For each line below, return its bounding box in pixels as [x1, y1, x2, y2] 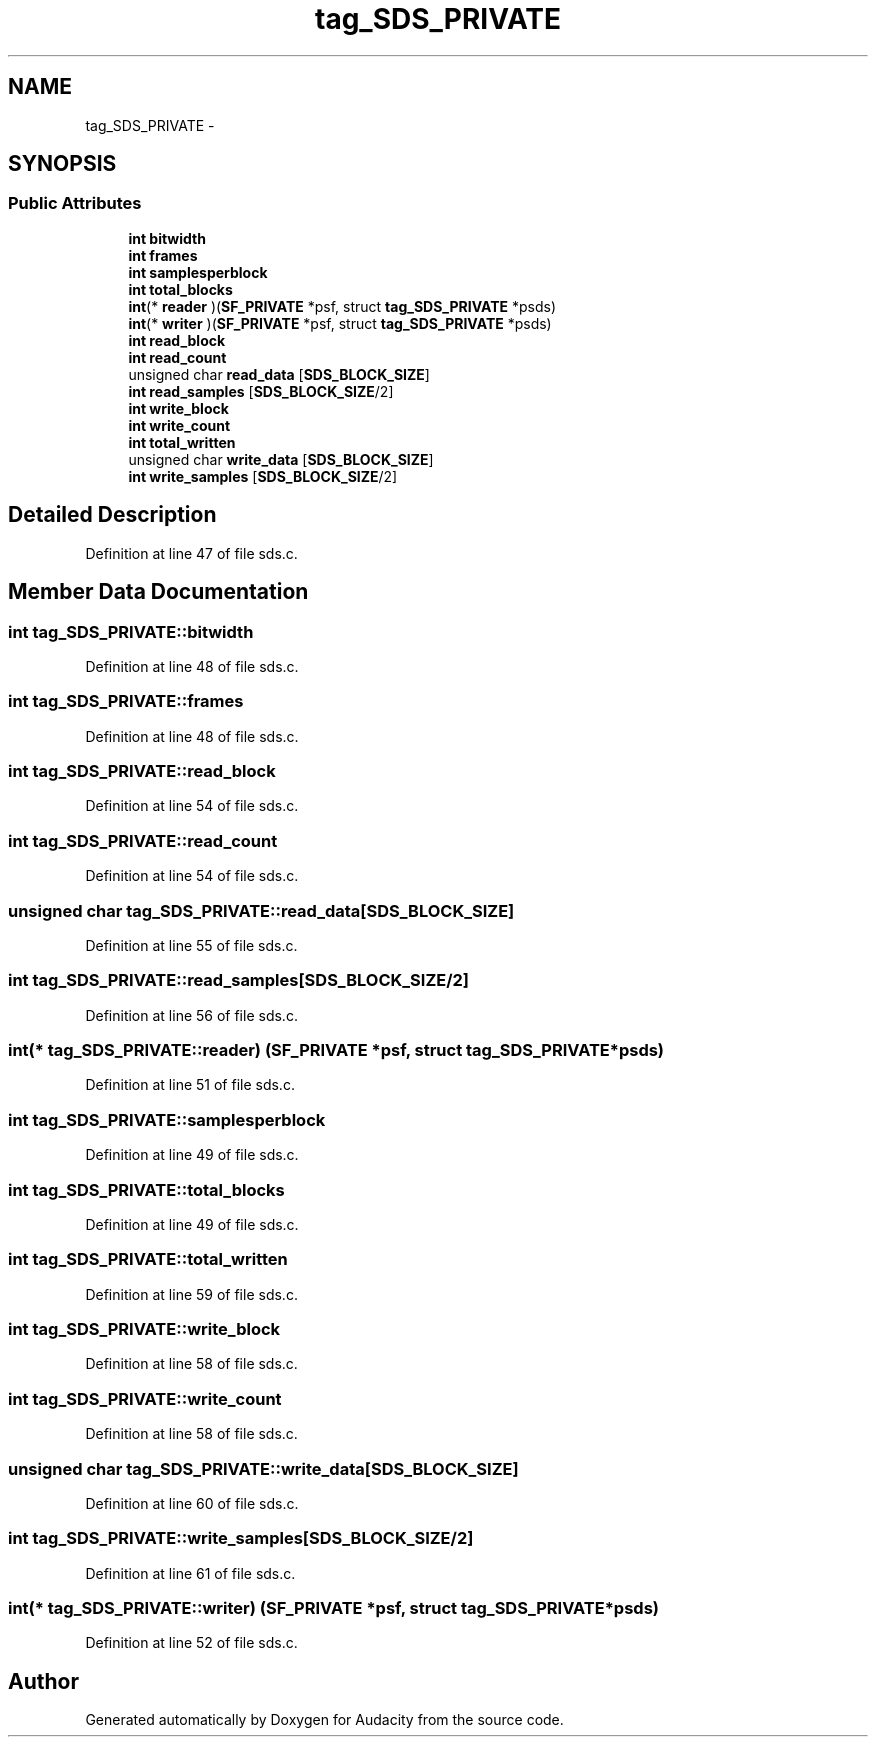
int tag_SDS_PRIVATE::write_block [8, 1319, 281, 1339]
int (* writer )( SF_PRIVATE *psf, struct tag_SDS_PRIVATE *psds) [128, 314, 552, 332]
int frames [128, 246, 198, 264]
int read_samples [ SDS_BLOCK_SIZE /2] [128, 382, 394, 400]
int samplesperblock [128, 263, 268, 281]
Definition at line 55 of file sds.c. [85, 936, 298, 954]
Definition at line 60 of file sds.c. [85, 1494, 299, 1512]
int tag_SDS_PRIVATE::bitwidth [8, 621, 254, 642]
